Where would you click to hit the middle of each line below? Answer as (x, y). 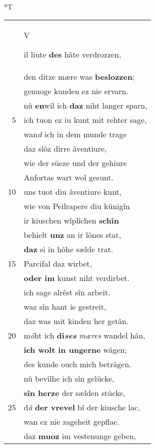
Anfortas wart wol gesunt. (69, 177)
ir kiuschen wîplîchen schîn (72, 220)
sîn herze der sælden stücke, (75, 392)
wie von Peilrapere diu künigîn (77, 206)
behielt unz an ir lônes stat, (73, 234)
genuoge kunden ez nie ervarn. (76, 91)
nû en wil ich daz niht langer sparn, (86, 105)
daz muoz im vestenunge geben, (80, 436)
